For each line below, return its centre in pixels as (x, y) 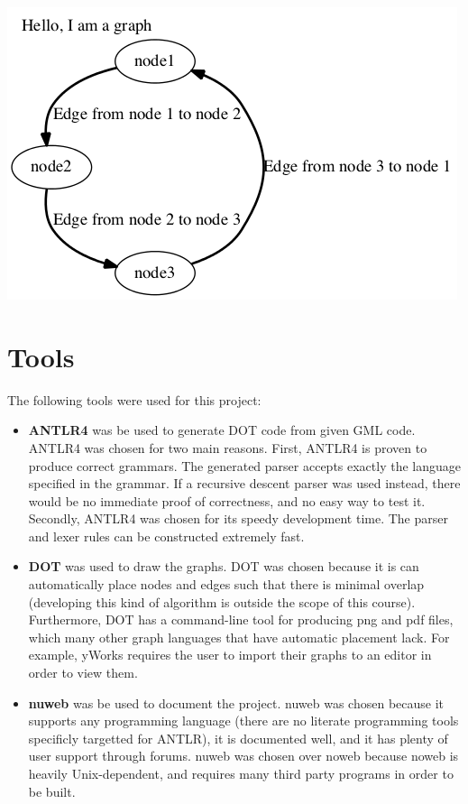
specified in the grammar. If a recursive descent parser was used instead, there (244, 483)
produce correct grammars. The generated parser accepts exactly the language (245, 465)
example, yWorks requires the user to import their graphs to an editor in (230, 655)
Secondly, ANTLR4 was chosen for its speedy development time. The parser (238, 518)
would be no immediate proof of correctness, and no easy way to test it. (227, 500)
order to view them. (83, 673)
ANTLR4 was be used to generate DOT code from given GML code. (222, 430)
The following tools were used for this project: (134, 399)
